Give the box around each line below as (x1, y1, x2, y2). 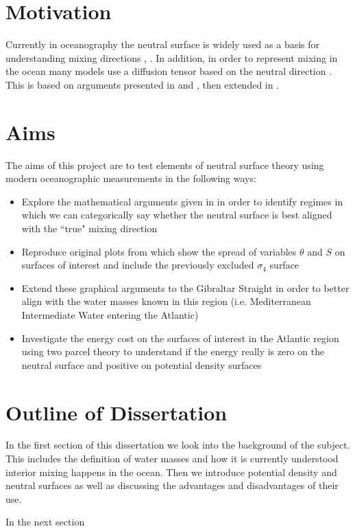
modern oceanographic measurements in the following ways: (5, 171, 256, 185)
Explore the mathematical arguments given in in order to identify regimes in (21, 194, 343, 208)
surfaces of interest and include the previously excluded (21, 258, 254, 272)
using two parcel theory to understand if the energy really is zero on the (21, 344, 325, 359)
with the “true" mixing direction (21, 221, 158, 235)
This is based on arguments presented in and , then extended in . (5, 77, 280, 91)
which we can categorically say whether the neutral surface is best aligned (21, 207, 332, 222)
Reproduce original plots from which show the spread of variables (21, 244, 297, 258)
